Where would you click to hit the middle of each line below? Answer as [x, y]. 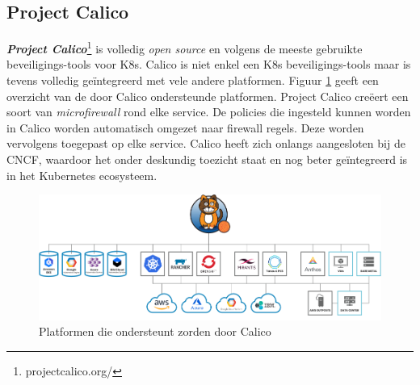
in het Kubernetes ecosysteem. [82, 175]
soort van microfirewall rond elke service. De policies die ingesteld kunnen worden [209, 112]
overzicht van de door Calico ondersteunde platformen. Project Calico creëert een [208, 96]
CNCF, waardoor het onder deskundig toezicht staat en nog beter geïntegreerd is [207, 159]
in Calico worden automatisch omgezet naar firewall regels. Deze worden [185, 127]
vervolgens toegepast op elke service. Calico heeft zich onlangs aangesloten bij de [206, 143]
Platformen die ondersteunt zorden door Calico [155, 331]
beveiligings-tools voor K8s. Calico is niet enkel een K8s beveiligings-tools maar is [209, 64]
